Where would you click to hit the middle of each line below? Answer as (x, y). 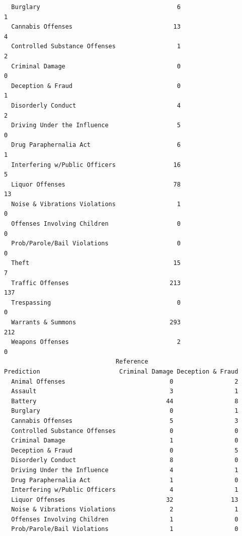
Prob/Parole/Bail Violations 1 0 (125, 529)
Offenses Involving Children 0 (96, 224)
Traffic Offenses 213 (96, 283)
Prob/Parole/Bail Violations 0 (96, 244)
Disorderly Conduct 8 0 (125, 460)
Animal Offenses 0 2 (125, 381)
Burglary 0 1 (125, 411)
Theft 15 (96, 263)
